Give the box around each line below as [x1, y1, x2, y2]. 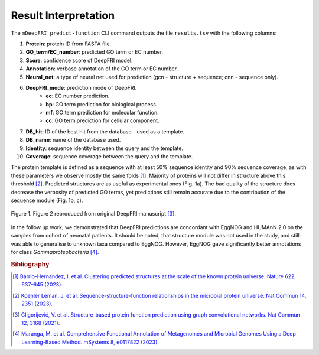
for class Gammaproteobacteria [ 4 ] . [11, 248, 99, 255]
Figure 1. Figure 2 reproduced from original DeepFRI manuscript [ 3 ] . [11, 210, 177, 217]
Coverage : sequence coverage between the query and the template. [25, 153, 193, 160]
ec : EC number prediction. [45, 92, 110, 100]
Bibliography [11, 260, 50, 268]
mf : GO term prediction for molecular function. [45, 109, 159, 116]
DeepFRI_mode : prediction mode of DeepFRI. [25, 84, 137, 91]
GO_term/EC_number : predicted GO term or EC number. [25, 48, 164, 56]
